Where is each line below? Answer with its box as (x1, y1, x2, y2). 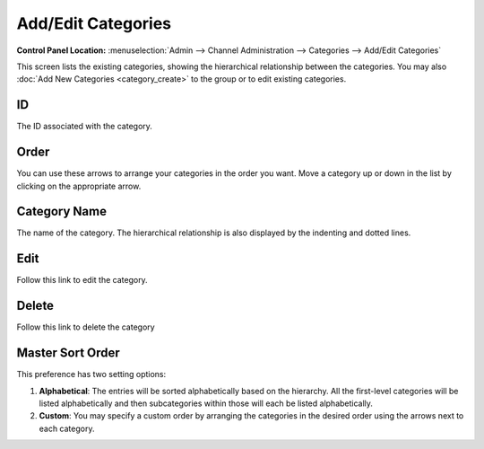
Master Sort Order (16, 346, 120, 361)
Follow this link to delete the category (16, 321, 156, 332)
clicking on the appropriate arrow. (16, 180, 142, 191)
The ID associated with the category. (16, 121, 152, 132)
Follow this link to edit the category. (16, 275, 148, 286)
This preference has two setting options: (16, 369, 167, 380)
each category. (39, 423, 95, 434)
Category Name (16, 204, 108, 219)
